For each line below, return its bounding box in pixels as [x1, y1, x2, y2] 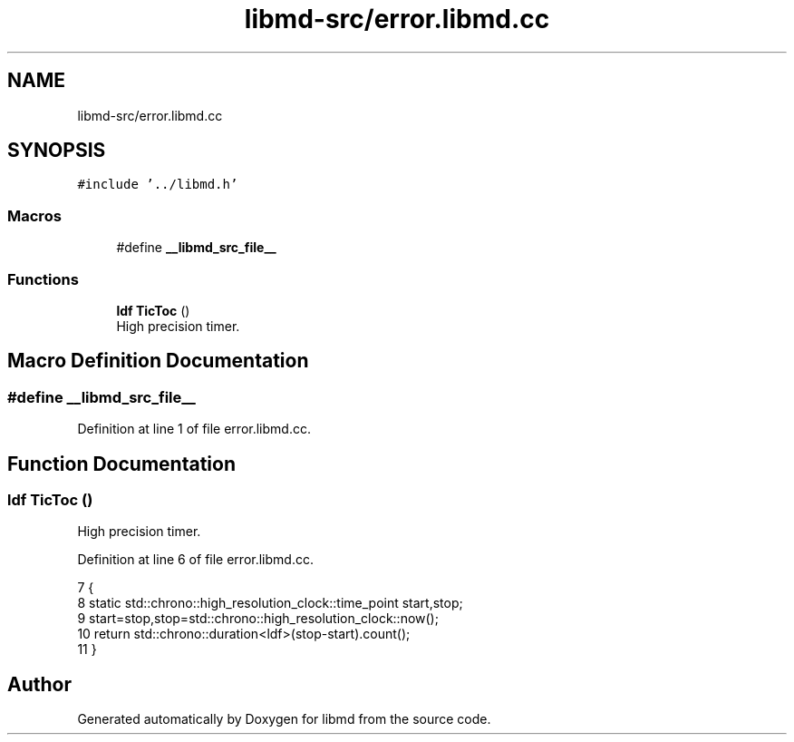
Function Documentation [7, 452, 236, 475]
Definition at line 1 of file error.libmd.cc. [77, 421, 311, 437]
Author [7, 672, 72, 696]
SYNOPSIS [7, 139, 106, 162]
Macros [7, 206, 62, 225]
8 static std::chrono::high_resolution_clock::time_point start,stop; [77, 595, 463, 611]
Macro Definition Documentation [7, 349, 309, 373]
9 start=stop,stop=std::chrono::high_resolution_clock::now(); [77, 610, 439, 627]
